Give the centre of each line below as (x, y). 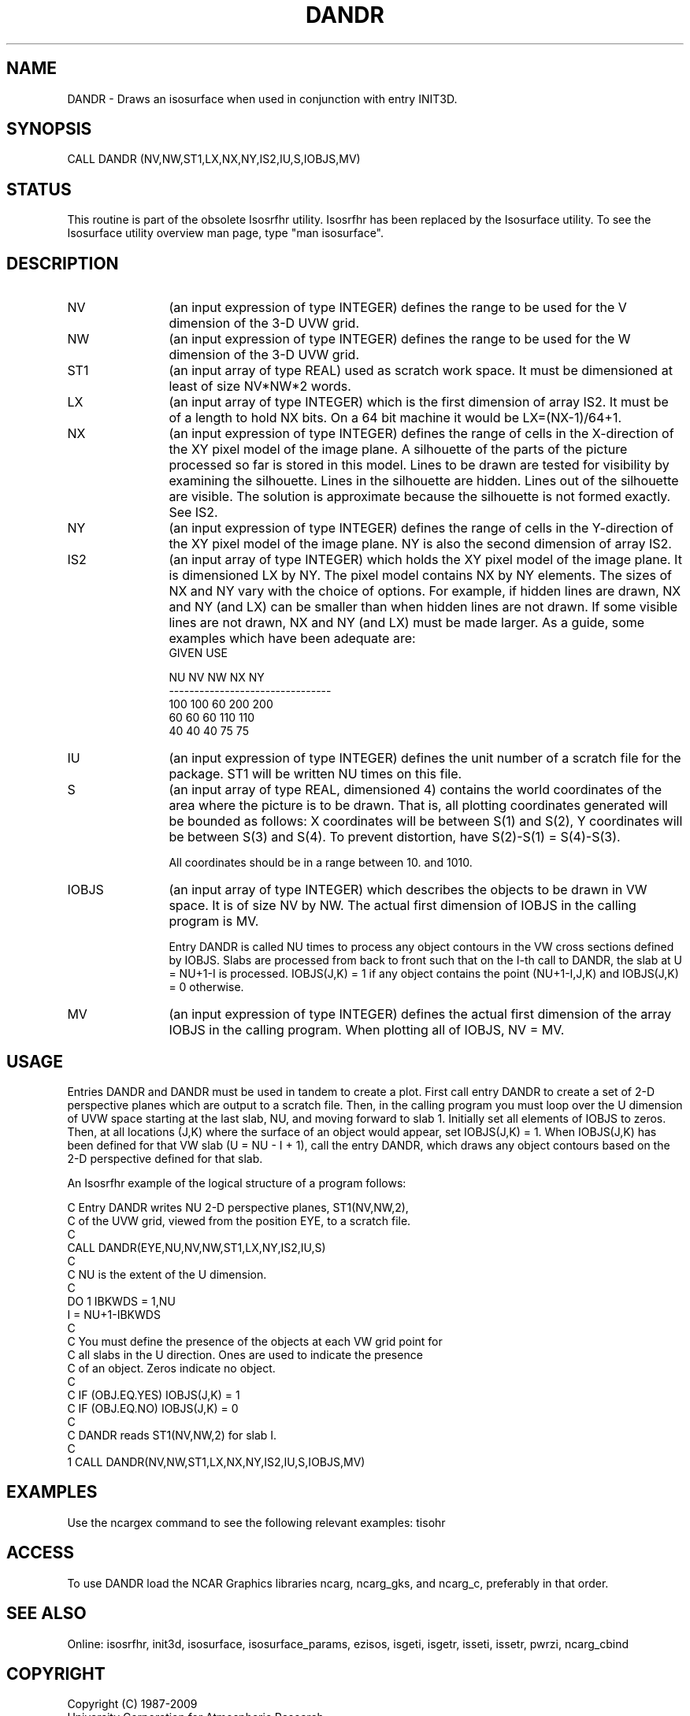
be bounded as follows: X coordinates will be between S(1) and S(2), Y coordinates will (426, 821)
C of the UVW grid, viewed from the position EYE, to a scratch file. (239, 1220)
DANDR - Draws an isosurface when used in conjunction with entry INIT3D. (262, 98)
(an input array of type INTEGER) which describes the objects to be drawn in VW (408, 890)
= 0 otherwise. (206, 987)
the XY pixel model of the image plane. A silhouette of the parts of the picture (398, 449)
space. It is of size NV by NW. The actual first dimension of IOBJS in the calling (402, 906)
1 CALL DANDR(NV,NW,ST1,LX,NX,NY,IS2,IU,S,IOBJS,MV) (216, 1462)
